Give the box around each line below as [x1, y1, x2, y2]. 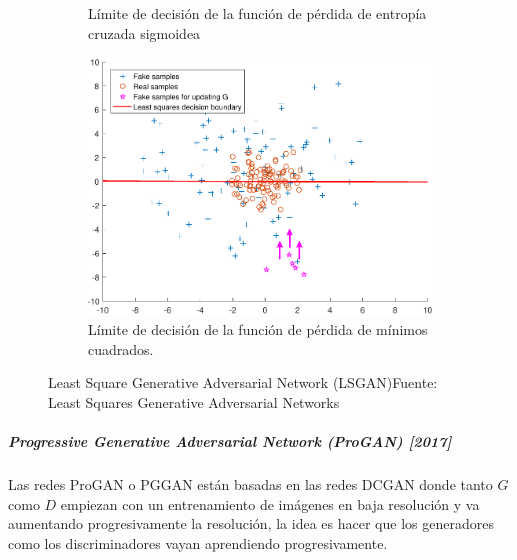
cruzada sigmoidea [88, 22, 201, 43]
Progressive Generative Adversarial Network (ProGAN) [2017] [8, 431, 452, 452]
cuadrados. [88, 338, 154, 359]
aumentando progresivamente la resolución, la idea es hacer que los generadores [8, 513, 494, 534]
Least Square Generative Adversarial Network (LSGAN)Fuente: [48, 372, 438, 393]
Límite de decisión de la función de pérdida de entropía [88, 3, 427, 23]
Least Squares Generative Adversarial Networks [48, 391, 340, 412]
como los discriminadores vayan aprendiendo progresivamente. [8, 532, 388, 553]
